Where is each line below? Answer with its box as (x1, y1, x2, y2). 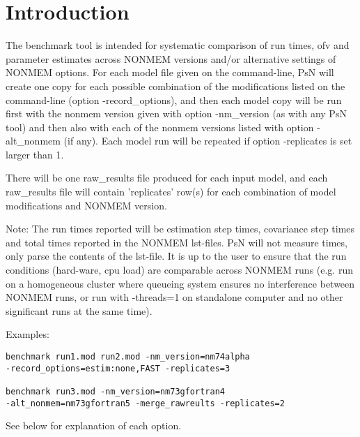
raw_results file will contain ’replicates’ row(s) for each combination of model (6, 184, 336, 199)
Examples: (6, 327, 49, 341)
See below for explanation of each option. (6, 418, 182, 433)
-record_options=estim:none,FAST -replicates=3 (6, 363, 230, 373)
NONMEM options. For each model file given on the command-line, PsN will (6, 65, 334, 80)
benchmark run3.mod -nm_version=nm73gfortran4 (6, 386, 225, 397)
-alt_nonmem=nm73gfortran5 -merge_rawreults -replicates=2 (6, 398, 285, 408)
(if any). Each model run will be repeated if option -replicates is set (63, 133, 352, 148)
